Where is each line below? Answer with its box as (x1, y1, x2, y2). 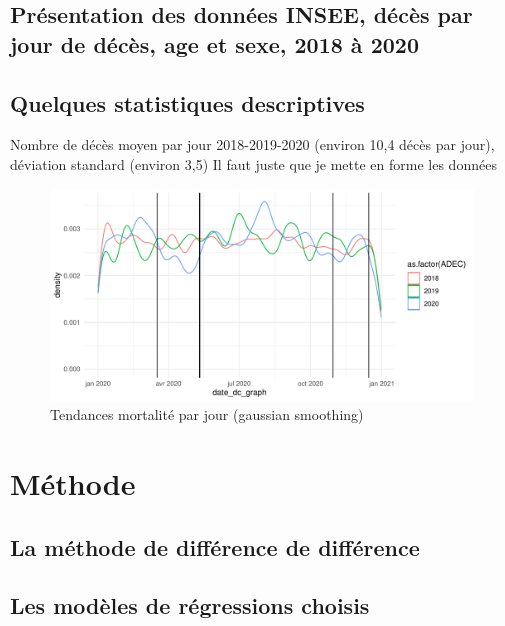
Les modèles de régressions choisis (10, 590, 370, 621)
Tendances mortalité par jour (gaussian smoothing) (50, 404, 364, 425)
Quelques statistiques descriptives (10, 87, 365, 118)
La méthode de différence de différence (10, 531, 420, 562)
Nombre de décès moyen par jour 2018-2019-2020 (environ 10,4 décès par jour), (10, 134, 495, 155)
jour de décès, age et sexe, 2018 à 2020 (10, 28, 419, 59)
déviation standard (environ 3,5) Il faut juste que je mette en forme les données (10, 153, 497, 174)
